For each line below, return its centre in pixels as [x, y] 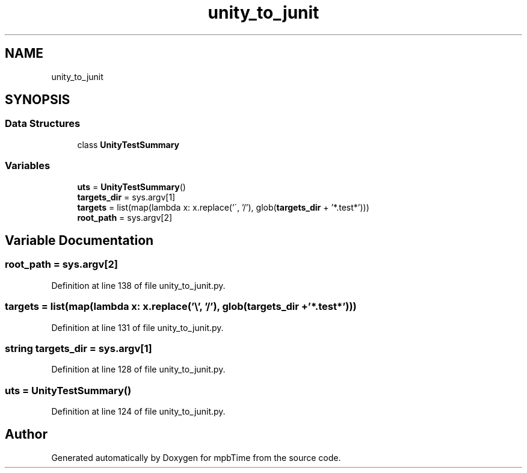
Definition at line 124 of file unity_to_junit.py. [138, 412]
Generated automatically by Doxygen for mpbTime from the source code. [196, 457]
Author [26, 434]
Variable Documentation [79, 240]
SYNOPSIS [38, 100]
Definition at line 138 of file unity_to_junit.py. [138, 285]
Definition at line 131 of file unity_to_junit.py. [137, 327]
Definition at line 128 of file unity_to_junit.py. [138, 369]
